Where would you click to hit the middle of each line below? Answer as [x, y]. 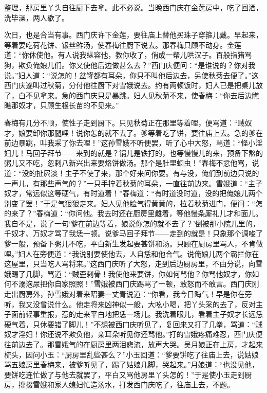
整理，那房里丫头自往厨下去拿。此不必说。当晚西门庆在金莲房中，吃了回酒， [133, 7]
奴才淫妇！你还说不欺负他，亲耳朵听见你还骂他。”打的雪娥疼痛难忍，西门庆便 [133, 334]
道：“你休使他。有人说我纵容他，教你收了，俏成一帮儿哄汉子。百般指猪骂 [128, 55]
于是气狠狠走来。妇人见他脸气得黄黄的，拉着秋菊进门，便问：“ [149, 203]
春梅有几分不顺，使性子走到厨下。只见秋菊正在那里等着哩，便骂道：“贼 [125, 122]
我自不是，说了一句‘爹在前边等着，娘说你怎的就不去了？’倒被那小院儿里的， [132, 223]
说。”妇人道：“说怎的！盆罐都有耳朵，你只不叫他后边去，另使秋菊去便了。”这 [131, 75]
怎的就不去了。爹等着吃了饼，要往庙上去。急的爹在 [176, 132]
